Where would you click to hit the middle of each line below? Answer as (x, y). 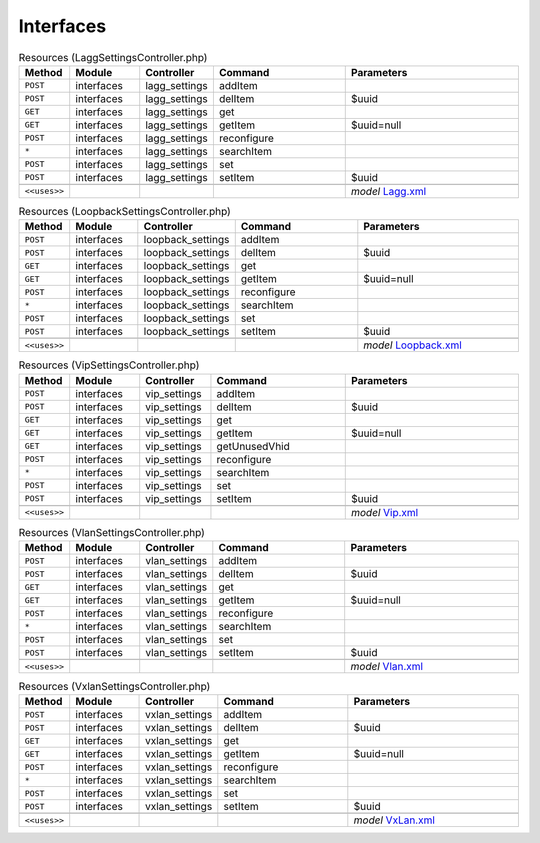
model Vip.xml (385, 512)
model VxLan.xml (394, 820)
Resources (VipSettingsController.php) (109, 365)
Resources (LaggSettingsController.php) (113, 57)
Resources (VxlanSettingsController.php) (114, 687)
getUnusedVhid (253, 446)
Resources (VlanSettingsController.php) (111, 532)
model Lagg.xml (388, 191)
